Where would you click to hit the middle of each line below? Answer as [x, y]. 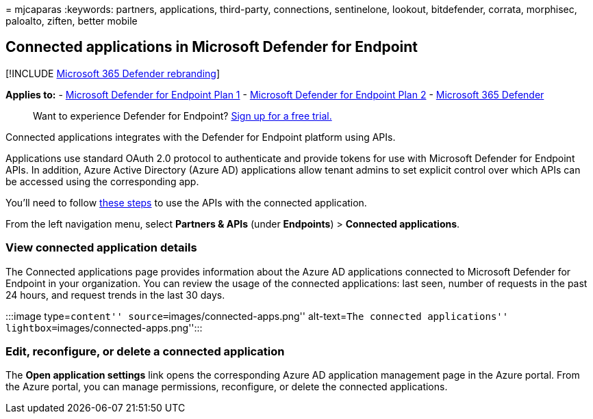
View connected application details [101, 248]
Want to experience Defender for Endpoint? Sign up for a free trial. [182, 116]
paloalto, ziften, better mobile [72, 21]
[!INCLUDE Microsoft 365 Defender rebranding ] [113, 73]
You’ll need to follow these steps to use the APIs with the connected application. [186, 202]
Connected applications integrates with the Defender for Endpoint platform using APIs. [201, 137]
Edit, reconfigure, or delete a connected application [145, 351]
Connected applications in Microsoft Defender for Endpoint [212, 47]
